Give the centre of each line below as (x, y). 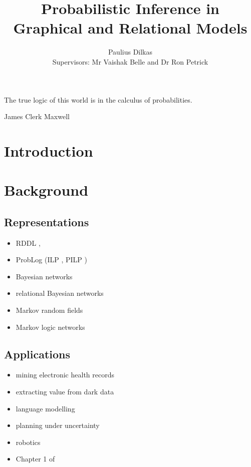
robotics (28, 442)
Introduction (49, 150)
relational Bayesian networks (60, 293)
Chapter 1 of (35, 459)
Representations (47, 221)
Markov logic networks (50, 327)
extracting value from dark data (65, 391)
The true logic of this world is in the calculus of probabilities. (98, 99)
